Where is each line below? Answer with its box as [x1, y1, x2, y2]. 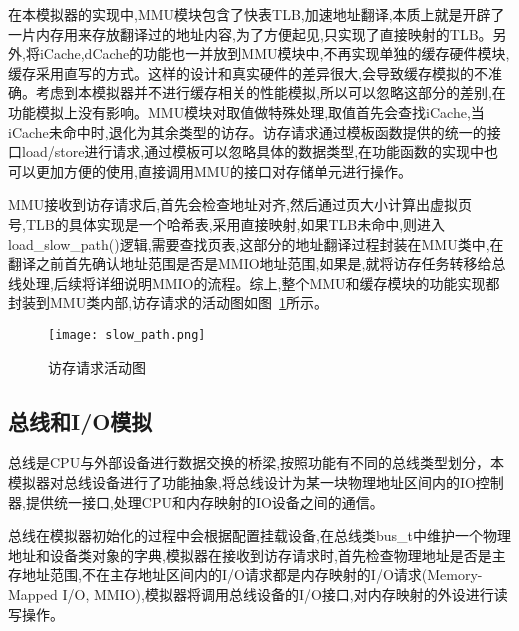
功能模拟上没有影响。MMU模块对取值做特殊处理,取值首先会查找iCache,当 [8, 101, 485, 122]
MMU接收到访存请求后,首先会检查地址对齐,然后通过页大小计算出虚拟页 [8, 194, 472, 215]
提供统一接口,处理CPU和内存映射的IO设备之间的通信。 [25, 491, 384, 512]
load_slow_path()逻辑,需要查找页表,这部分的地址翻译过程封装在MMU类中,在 [8, 233, 504, 254]
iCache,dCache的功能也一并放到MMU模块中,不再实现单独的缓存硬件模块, [39, 43, 510, 64]
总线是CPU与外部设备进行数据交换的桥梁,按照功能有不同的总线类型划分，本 [8, 452, 505, 473]
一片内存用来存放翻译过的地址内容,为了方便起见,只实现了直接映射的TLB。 [8, 23, 493, 44]
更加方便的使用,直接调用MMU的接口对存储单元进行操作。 [35, 160, 413, 181]
